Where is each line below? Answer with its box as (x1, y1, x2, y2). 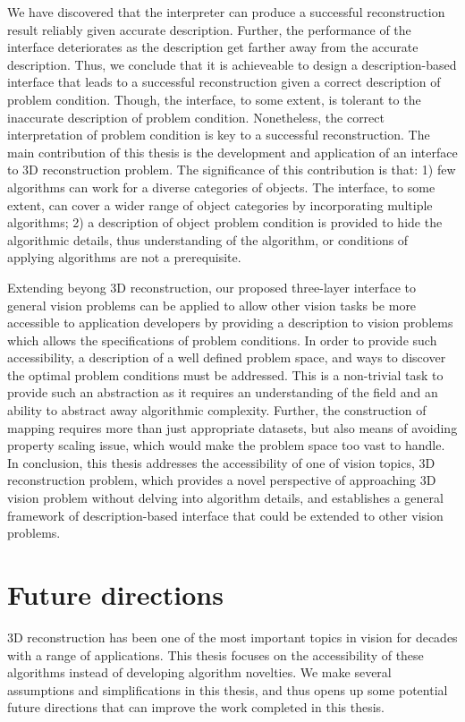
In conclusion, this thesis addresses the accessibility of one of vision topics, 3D (7, 453, 435, 471)
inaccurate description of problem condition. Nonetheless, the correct (7, 107, 385, 126)
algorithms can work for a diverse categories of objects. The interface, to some (7, 177, 435, 196)
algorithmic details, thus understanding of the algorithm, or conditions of (7, 230, 409, 249)
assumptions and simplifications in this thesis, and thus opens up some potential (7, 680, 448, 699)
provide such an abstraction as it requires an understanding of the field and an (7, 383, 438, 402)
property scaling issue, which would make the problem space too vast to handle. (7, 436, 445, 454)
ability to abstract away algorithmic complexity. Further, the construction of (7, 401, 427, 420)
